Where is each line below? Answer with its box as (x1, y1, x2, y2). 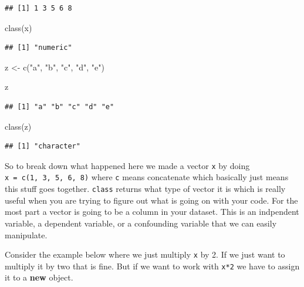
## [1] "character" (5, 142, 80, 151)
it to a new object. (5, 271, 73, 283)
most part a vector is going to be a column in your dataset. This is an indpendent (5, 205, 299, 218)
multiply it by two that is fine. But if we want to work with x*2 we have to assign (5, 259, 300, 272)
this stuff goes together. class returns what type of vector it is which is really (5, 183, 286, 195)
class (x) (5, 21, 32, 33)
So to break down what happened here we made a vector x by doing (5, 159, 250, 171)
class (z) (5, 120, 32, 132)
